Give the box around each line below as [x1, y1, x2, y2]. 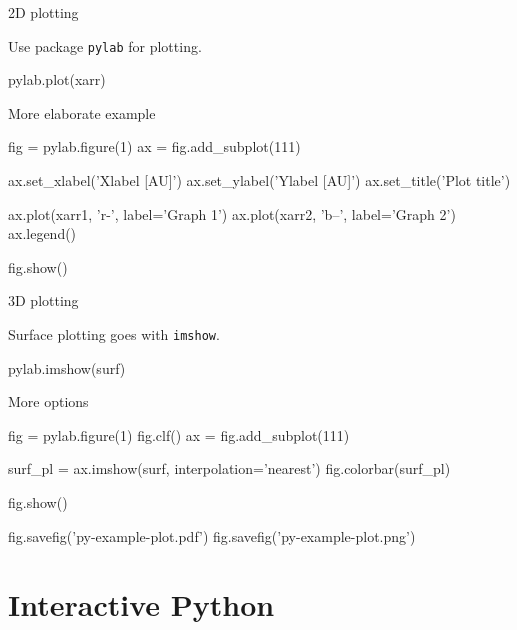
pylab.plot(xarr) [8, 69, 106, 90]
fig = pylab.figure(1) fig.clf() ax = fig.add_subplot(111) [8, 424, 350, 445]
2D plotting [8, 2, 79, 22]
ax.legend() [8, 223, 77, 244]
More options [8, 391, 89, 412]
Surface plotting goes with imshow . [8, 324, 220, 344]
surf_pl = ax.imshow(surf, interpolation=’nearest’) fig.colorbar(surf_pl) [8, 458, 451, 479]
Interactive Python [8, 584, 275, 625]
